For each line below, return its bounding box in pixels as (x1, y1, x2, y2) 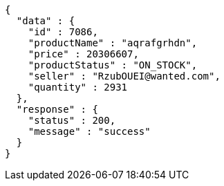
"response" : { (16, 104, 98, 115)
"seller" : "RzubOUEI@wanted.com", (28, 71, 221, 82)
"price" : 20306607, (28, 48, 139, 59)
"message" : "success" (28, 126, 151, 137)
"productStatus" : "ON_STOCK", (28, 59, 198, 71)
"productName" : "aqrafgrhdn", (28, 37, 198, 48)
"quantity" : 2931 (28, 82, 128, 93)
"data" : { (16, 15, 75, 26)
